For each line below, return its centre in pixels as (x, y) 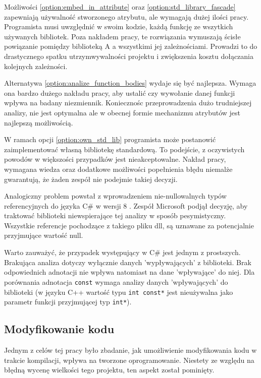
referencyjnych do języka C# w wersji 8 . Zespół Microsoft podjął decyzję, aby (126, 205)
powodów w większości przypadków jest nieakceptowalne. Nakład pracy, (115, 159)
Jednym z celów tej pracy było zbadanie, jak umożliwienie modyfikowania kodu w (130, 350)
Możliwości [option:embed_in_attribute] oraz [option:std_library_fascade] (120, 7)
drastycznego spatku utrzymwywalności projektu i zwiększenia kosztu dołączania (129, 56)
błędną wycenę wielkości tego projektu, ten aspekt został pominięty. (109, 370)
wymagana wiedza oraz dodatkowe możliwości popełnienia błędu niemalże (118, 169)
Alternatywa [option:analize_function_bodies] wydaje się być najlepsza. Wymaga (130, 83)
